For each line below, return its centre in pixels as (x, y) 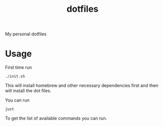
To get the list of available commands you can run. (56, 118)
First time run (18, 68)
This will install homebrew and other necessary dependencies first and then (82, 86)
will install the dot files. (28, 91)
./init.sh (15, 76)
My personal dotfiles (26, 34)
